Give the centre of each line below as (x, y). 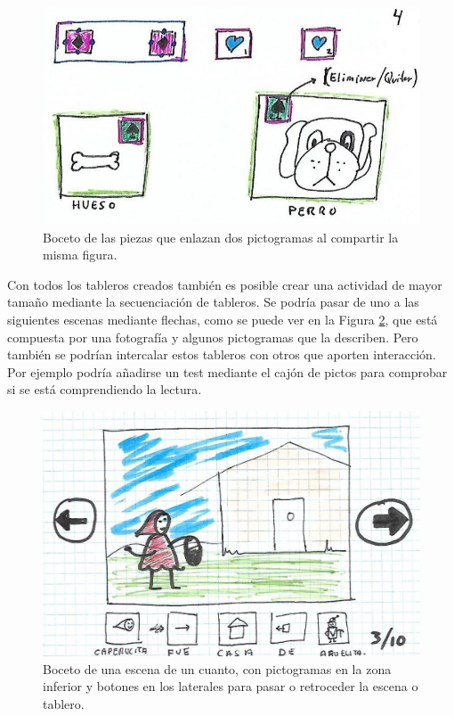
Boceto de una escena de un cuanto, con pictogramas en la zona (217, 668)
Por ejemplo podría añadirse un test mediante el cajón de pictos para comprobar (227, 371)
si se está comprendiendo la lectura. (105, 389)
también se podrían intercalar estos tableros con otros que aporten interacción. (222, 354)
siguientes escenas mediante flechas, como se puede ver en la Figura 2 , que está (223, 319)
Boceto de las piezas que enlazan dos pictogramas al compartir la (221, 237)
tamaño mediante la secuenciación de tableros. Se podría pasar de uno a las (213, 302)
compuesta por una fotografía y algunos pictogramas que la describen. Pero (213, 337)
